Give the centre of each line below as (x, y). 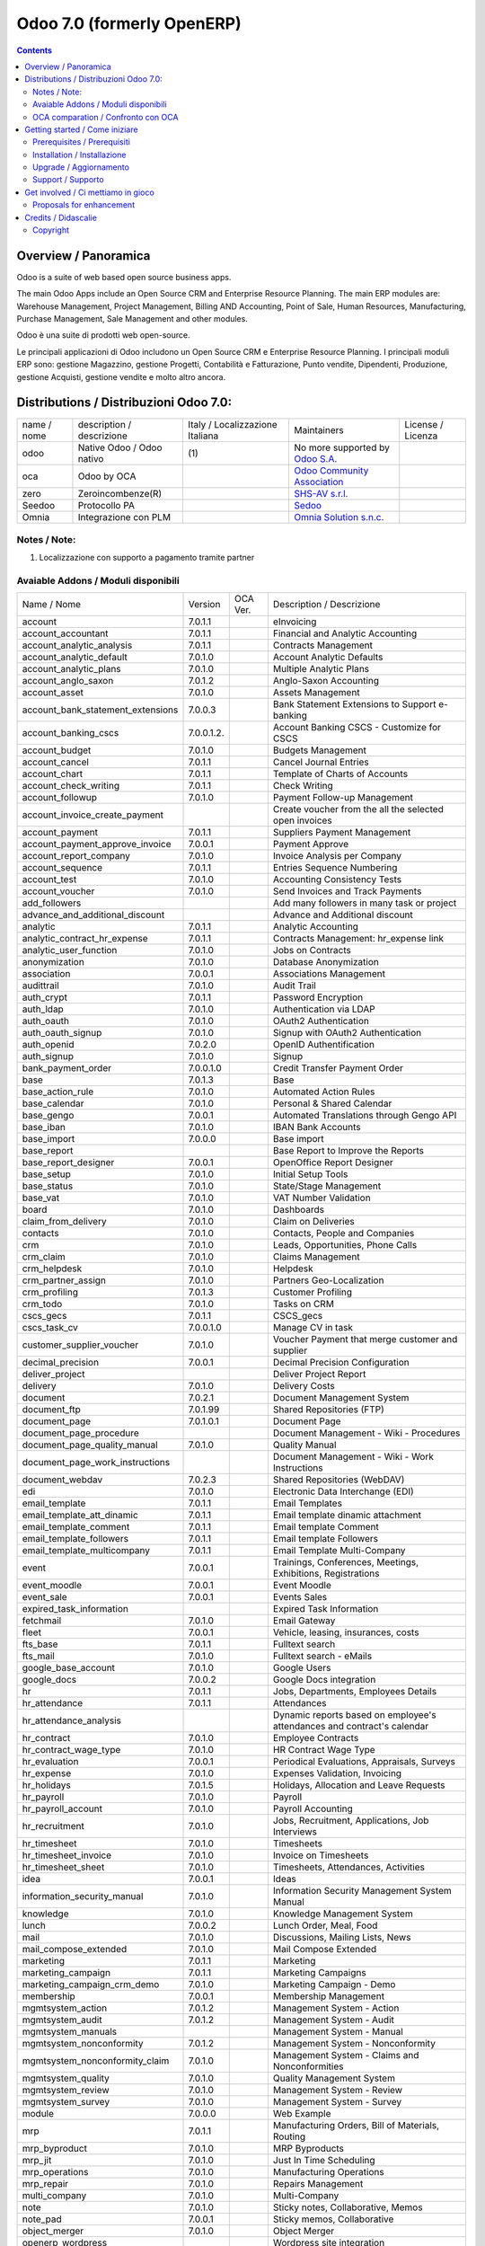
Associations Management (329, 974)
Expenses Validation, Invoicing (337, 1773)
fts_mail (39, 1656)
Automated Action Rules (324, 1092)
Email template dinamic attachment (347, 1516)
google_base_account (69, 1668)
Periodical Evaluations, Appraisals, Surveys (364, 1762)
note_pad (42, 2219)
